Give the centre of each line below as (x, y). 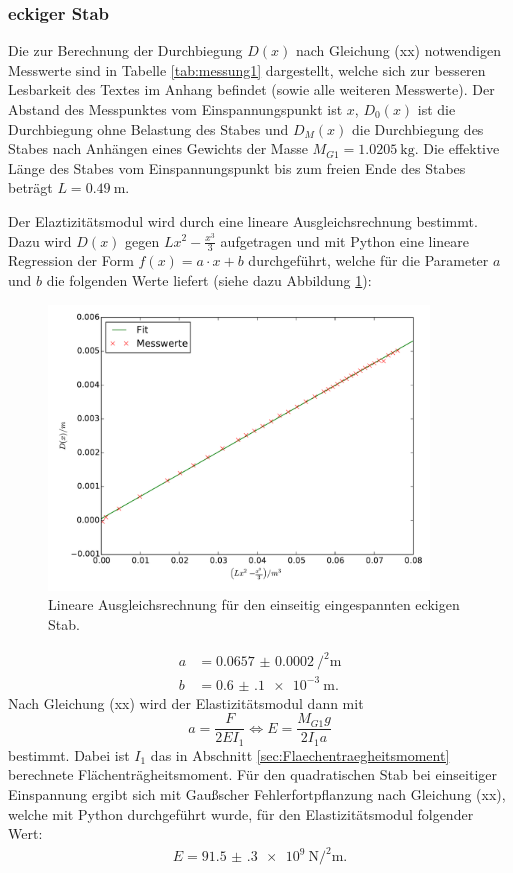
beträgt (30, 187)
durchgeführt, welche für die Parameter (368, 260)
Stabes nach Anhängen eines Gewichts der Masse (158, 148)
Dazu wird (40, 240)
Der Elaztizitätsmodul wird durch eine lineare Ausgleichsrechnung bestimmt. (243, 220)
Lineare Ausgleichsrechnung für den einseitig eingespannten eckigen (254, 604)
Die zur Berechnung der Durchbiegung (125, 50)
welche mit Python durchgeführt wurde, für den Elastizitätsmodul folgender (241, 813)
